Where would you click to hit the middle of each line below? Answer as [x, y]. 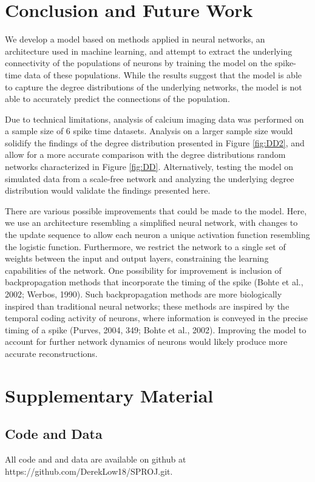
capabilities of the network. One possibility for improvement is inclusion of [143, 270]
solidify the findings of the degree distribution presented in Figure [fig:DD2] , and [155, 142]
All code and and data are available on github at [96, 459]
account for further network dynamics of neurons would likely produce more [146, 341]
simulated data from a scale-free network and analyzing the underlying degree [150, 178]
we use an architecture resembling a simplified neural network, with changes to [151, 222]
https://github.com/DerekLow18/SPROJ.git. [89, 471]
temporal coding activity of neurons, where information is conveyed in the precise [156, 318]
